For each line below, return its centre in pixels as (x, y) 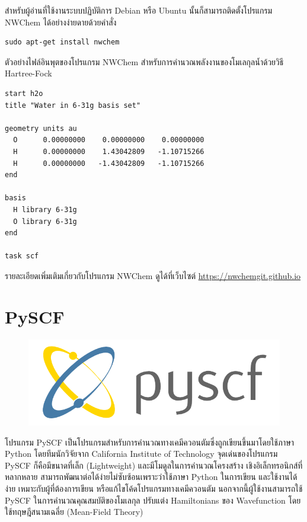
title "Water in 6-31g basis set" (73, 105)
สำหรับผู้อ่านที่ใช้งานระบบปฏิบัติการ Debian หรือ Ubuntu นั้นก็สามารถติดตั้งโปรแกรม (139, 10)
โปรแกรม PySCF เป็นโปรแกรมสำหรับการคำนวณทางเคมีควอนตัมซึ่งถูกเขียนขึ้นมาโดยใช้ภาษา (150, 442)
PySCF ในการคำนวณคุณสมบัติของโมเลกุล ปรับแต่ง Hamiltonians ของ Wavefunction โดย (153, 500)
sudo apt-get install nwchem (62, 42)
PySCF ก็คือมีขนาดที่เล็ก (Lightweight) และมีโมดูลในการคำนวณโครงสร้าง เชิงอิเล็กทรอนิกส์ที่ (154, 465)
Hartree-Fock (28, 73)
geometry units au (41, 128)
